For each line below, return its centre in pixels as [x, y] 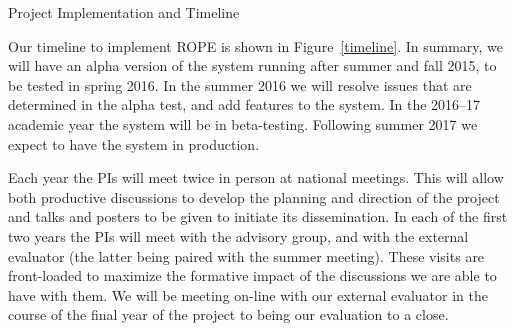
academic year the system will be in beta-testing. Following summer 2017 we [243, 123]
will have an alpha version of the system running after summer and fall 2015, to [252, 65]
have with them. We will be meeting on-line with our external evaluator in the [248, 294]
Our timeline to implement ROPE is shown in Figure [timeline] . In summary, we [256, 45]
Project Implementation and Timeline [124, 12]
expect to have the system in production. [134, 143]
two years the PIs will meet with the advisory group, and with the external [238, 235]
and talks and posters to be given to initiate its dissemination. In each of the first [258, 216]
